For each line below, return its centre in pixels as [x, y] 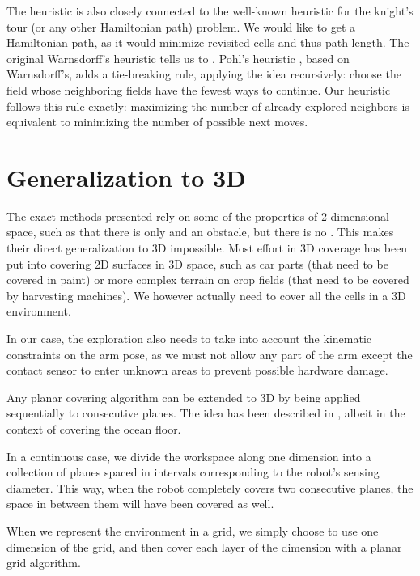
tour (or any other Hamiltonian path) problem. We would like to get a [181, 26]
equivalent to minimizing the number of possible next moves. [157, 122]
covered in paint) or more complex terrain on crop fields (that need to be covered [208, 280]
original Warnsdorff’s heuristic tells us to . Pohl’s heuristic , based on [178, 58]
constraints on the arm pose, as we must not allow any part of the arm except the [210, 354]
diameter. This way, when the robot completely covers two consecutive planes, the [210, 487]
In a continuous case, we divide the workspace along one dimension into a [189, 456]
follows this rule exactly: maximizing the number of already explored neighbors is [208, 106]
